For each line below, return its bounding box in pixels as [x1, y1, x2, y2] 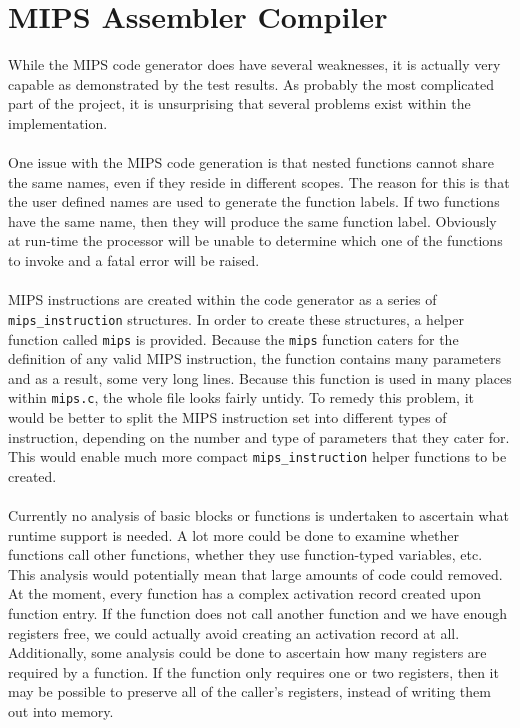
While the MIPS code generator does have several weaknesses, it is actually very [8, 54, 501, 75]
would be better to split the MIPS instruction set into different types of [8, 407, 447, 427]
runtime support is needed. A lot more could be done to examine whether [8, 524, 460, 545]
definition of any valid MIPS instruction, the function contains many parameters [8, 348, 501, 369]
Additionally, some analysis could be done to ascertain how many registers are [8, 642, 487, 663]
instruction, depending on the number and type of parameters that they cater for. [8, 426, 510, 447]
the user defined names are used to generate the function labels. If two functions [8, 191, 500, 212]
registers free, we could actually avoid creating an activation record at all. [8, 622, 460, 643]
